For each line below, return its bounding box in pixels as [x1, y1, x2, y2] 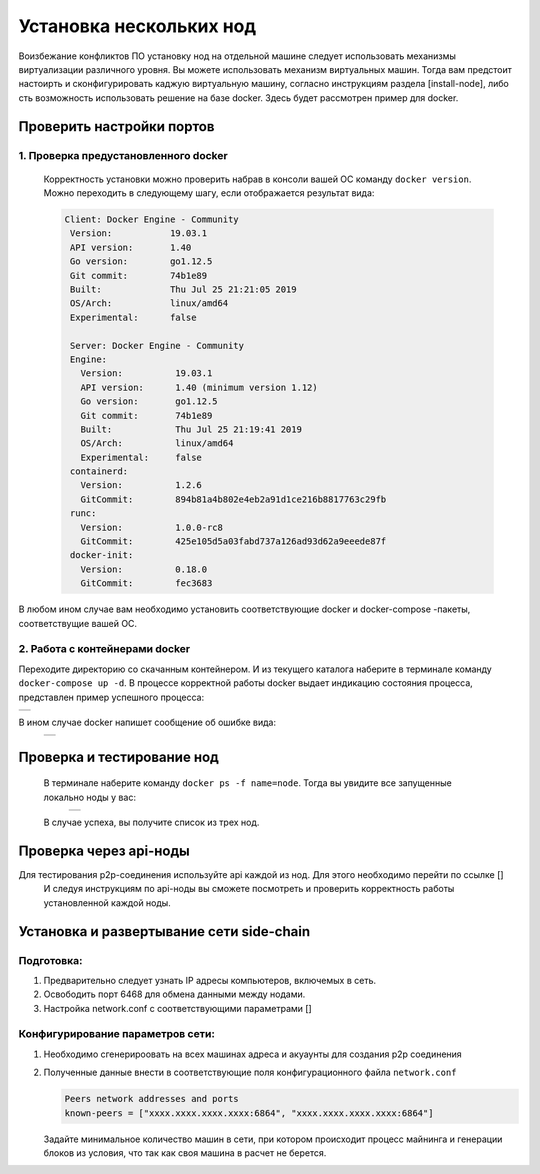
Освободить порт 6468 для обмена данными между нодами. [43, 988, 306, 1000]
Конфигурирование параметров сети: [18, 1027, 215, 1041]
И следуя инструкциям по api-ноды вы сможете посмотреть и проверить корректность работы [43, 883, 455, 895]
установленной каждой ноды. [43, 896, 172, 909]
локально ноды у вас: [43, 791, 137, 803]
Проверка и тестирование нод [18, 748, 219, 765]
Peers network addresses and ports [64, 1093, 239, 1105]
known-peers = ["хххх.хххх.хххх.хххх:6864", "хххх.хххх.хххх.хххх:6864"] [64, 1107, 434, 1119]
